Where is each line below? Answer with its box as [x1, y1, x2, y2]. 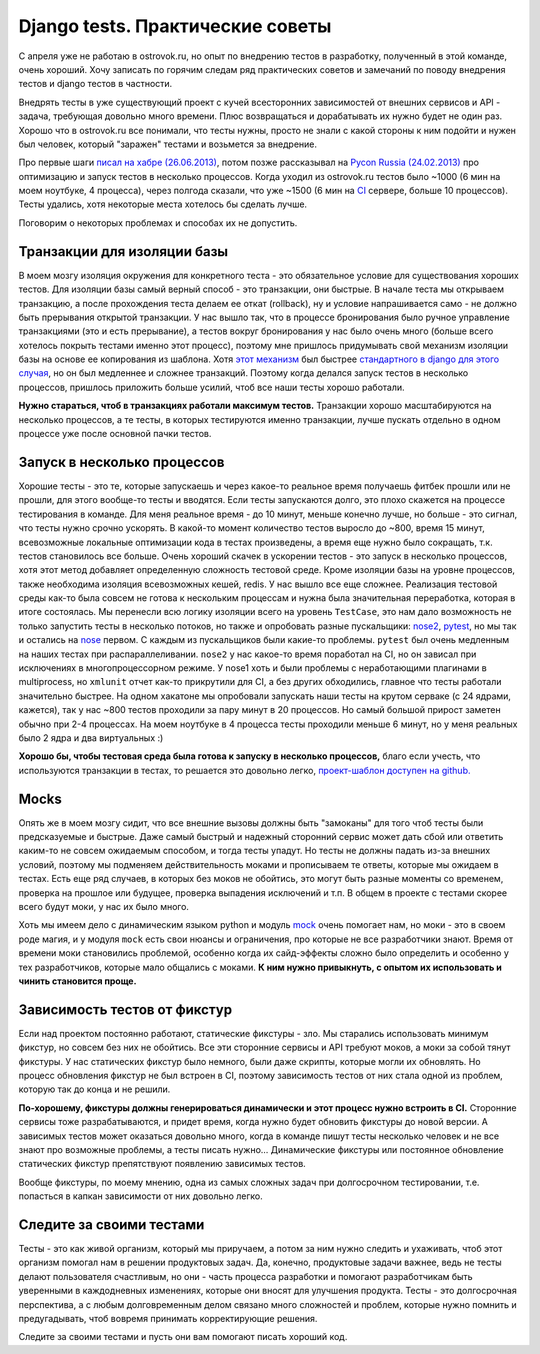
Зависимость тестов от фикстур [18, 1001, 233, 1018]
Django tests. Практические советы [18, 15, 332, 37]
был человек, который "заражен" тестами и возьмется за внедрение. [18, 138, 318, 150]
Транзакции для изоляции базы [18, 243, 229, 260]
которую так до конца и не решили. [18, 1083, 171, 1095]
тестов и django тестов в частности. [18, 78, 173, 90]
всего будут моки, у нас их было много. [18, 901, 190, 913]
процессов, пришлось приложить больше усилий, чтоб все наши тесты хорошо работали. [18, 381, 405, 393]
